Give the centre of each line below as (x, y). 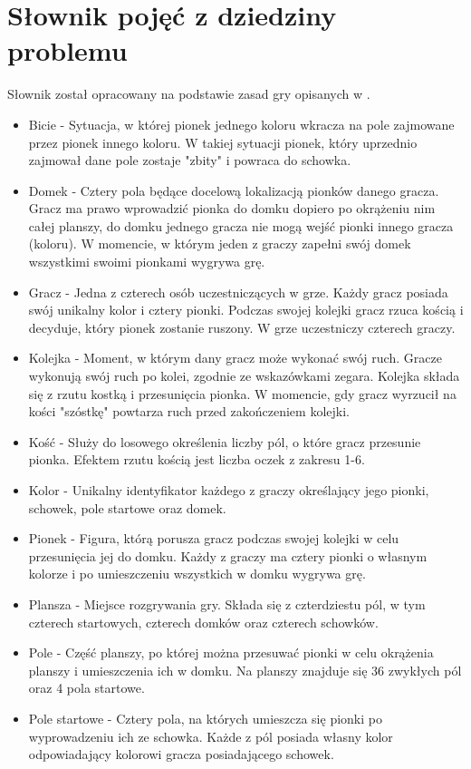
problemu (67, 50)
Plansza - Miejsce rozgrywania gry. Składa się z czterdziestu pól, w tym (227, 604)
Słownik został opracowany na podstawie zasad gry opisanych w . (189, 94)
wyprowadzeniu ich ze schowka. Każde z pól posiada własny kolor (211, 736)
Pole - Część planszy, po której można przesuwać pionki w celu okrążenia (231, 652)
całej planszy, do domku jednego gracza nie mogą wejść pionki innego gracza (241, 225)
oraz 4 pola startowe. (87, 688)
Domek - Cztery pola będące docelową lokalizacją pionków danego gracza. (234, 190)
